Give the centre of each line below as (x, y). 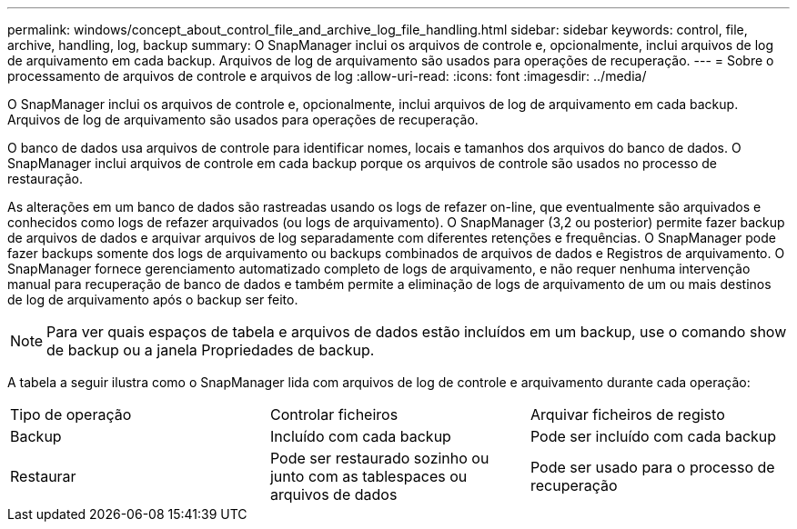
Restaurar (43, 476)
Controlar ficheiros (334, 414)
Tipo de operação (71, 414)
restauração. (45, 179)
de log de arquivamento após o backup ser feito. (153, 299)
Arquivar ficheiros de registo (627, 414)
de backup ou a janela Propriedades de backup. (211, 350)
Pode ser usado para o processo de (652, 467)
